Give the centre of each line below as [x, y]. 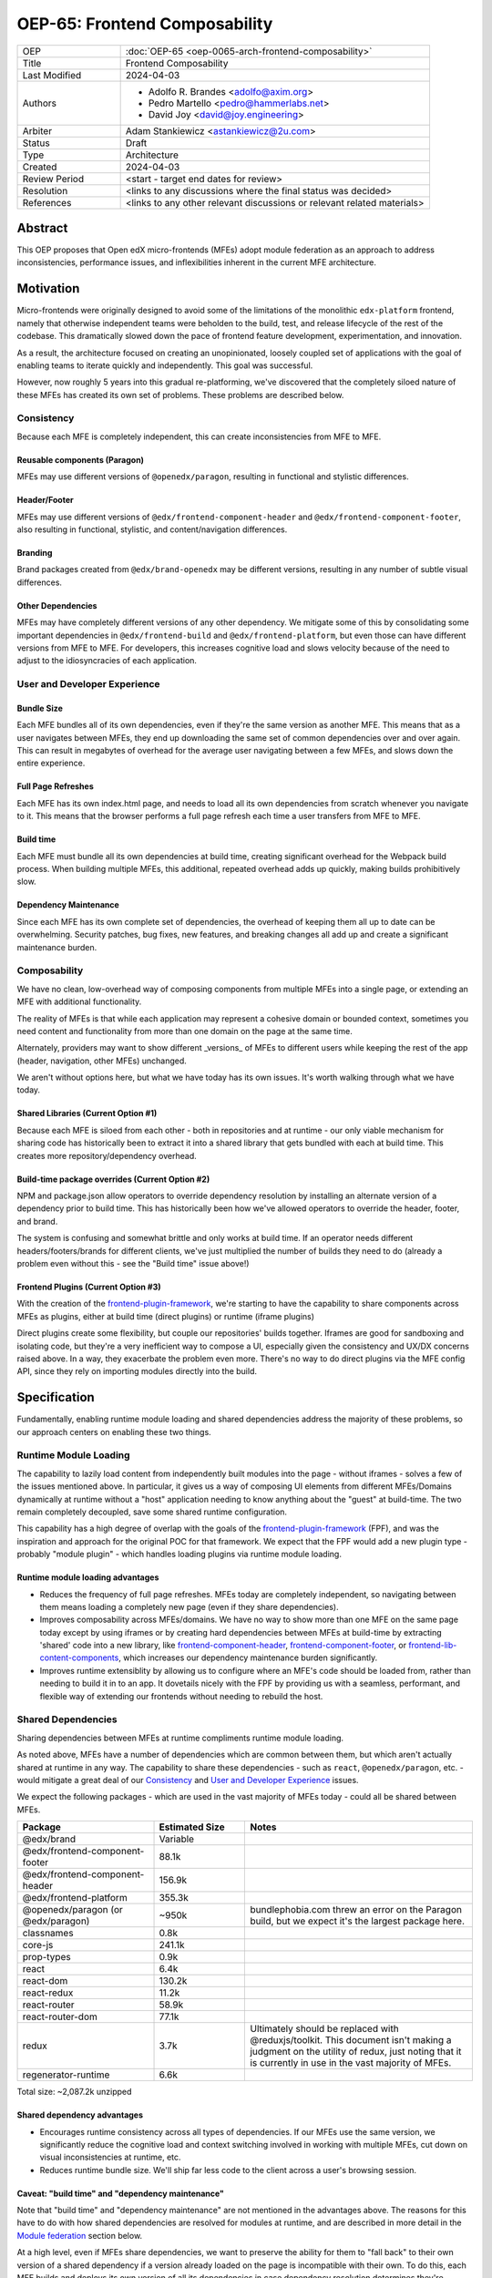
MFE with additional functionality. [79, 1001]
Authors [39, 103]
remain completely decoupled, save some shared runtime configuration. [152, 1512]
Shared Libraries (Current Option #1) [87, 1113]
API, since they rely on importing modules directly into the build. [137, 1371]
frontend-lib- [433, 1646]
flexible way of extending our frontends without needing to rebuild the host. [181, 1696]
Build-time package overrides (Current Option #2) [113, 1179]
